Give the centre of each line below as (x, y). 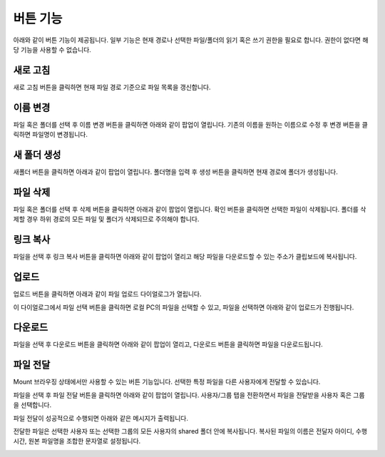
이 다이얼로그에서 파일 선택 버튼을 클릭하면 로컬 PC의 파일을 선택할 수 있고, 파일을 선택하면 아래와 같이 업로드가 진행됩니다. (184, 307)
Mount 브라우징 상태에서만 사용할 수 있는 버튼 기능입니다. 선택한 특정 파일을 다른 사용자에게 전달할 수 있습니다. (167, 382)
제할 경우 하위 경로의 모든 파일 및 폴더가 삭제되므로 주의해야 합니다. (106, 219)
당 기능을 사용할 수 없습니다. (52, 49)
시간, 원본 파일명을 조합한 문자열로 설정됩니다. (77, 441)
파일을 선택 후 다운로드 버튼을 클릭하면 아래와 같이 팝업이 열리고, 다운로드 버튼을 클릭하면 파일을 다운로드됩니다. (168, 344)
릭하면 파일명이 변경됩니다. (51, 135)
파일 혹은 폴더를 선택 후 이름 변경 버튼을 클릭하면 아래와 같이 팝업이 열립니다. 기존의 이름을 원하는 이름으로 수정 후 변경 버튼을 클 (191, 124)
